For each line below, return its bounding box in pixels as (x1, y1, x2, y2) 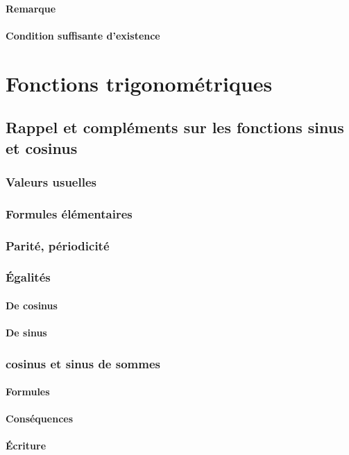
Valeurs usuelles (6, 173, 96, 190)
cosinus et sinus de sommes (6, 354, 160, 372)
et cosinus (6, 137, 78, 158)
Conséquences (6, 411, 74, 426)
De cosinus (6, 298, 58, 312)
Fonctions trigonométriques (6, 69, 273, 97)
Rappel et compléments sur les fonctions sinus (6, 117, 344, 138)
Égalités (6, 268, 51, 286)
